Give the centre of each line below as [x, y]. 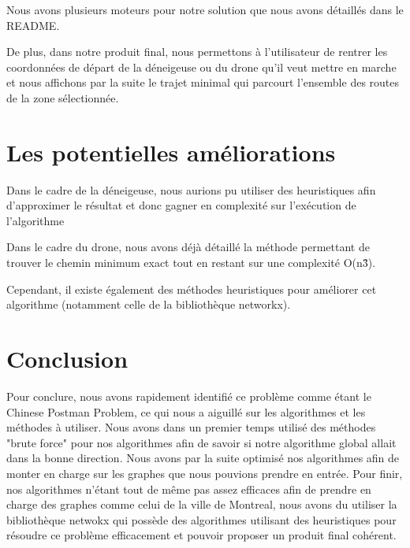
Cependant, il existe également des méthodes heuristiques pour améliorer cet [192, 289]
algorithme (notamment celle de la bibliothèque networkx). [149, 304]
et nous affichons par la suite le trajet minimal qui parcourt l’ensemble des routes [203, 82]
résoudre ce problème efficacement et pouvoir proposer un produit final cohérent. [201, 535]
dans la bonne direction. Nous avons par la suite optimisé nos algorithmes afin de [203, 458]
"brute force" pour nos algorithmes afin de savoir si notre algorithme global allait [201, 442]
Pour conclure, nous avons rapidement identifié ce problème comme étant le [189, 396]
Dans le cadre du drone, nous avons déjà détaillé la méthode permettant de [188, 247]
